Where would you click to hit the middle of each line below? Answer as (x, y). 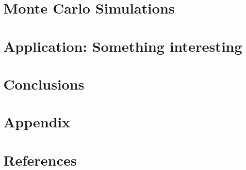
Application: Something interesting (123, 46)
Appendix (37, 122)
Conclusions (44, 84)
